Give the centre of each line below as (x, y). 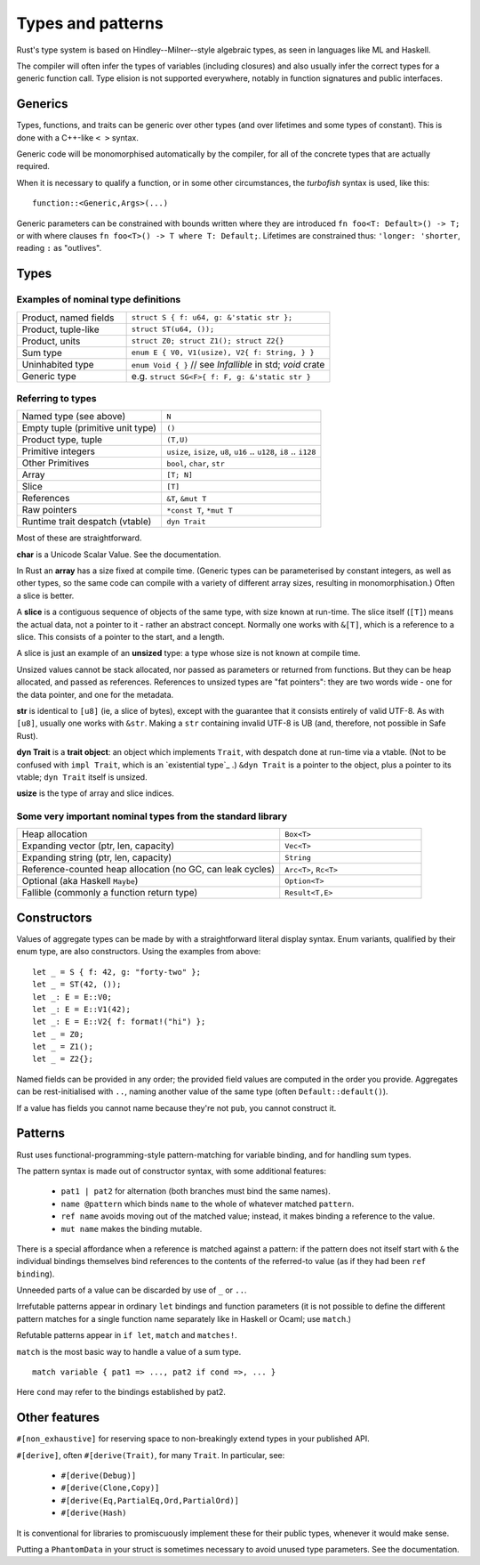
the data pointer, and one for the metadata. (95, 694)
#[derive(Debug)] (99, 1476)
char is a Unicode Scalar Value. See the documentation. (119, 554)
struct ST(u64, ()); (173, 329)
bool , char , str (196, 463)
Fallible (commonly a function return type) (110, 893)
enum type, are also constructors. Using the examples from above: (139, 952)
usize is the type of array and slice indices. (96, 793)
